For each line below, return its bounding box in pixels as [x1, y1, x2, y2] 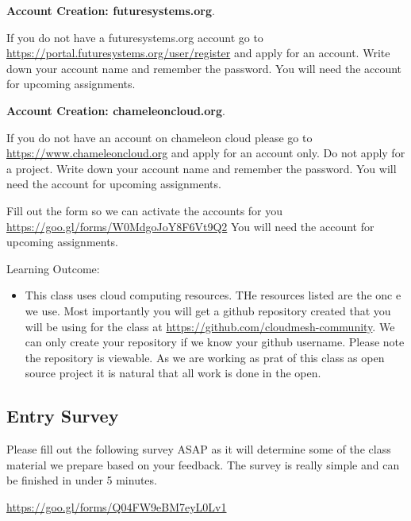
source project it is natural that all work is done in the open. [25, 365, 321, 381]
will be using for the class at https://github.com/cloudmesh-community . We [25, 318, 395, 334]
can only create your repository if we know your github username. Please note [25, 334, 405, 350]
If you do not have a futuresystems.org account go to [6, 29, 263, 45]
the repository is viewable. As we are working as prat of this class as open [25, 349, 385, 365]
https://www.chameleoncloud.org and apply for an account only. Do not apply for [6, 145, 405, 161]
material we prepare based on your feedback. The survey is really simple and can [6, 456, 400, 473]
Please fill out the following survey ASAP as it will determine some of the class [6, 441, 391, 457]
